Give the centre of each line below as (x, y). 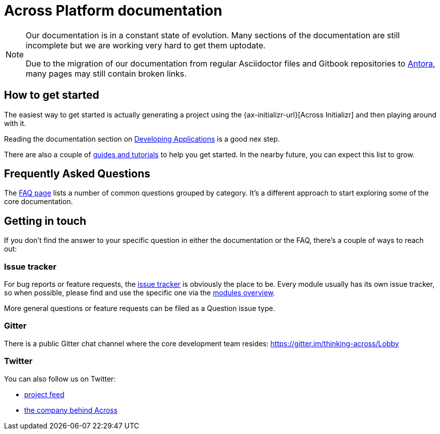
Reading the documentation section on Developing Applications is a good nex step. (142, 139)
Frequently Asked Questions (77, 174)
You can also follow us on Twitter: (60, 379)
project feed (44, 394)
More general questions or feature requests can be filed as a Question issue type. (140, 308)
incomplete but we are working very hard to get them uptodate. (146, 45)
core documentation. (39, 202)
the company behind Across (71, 410)
